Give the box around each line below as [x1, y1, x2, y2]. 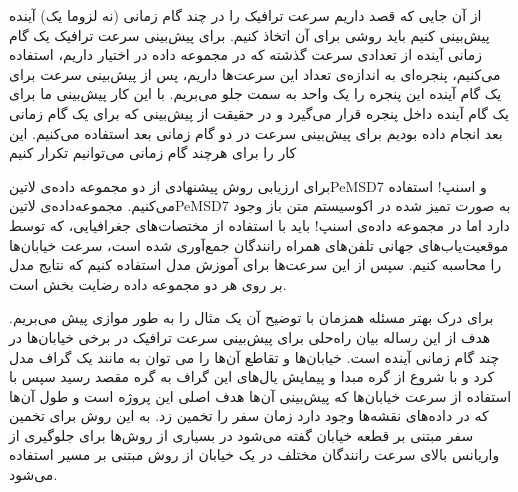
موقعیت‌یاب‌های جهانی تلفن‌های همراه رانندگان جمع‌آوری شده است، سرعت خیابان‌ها [9, 234, 509, 255]
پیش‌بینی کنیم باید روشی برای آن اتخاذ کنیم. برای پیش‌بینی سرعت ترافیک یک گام [9, 24, 490, 45]
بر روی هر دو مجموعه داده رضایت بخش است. [9, 273, 287, 294]
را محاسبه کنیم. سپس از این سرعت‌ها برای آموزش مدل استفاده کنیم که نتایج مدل [9, 254, 502, 275]
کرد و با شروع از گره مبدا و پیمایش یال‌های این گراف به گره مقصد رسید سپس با [9, 366, 495, 387]
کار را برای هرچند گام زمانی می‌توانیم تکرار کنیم [9, 142, 297, 163]
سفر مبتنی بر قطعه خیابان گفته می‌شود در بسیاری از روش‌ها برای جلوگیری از [9, 424, 474, 445]
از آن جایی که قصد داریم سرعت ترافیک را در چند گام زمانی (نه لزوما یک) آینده [9, 5, 482, 25]
